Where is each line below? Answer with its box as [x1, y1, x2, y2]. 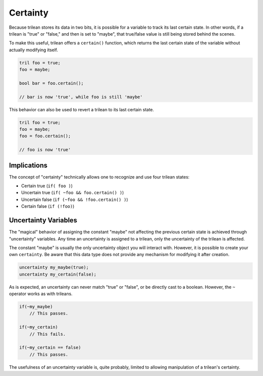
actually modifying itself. [9, 47, 58, 53]
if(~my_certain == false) [19, 345, 81, 351]
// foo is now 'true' [19, 147, 71, 153]
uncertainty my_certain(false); [19, 271, 97, 277]
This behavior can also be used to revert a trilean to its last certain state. [9, 106, 154, 112]
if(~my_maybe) [19, 304, 53, 310]
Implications [9, 161, 48, 169]
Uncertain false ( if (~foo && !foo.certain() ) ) [21, 197, 129, 202]
